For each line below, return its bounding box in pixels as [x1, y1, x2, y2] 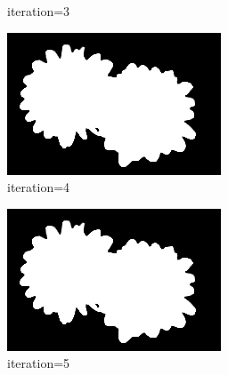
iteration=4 [7, 178, 70, 196]
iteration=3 [7, 2, 70, 20]
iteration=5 [7, 354, 70, 372]
